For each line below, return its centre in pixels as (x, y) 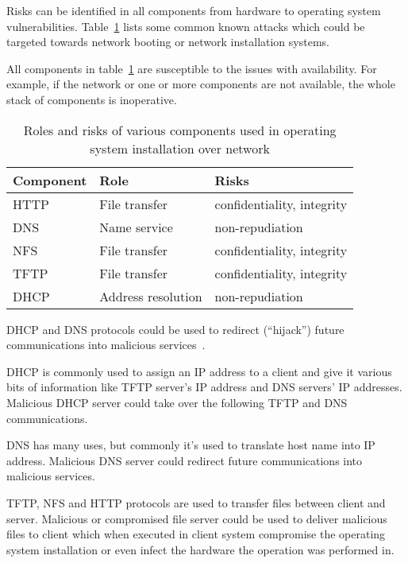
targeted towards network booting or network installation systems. (168, 42)
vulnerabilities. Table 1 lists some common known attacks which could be (186, 26)
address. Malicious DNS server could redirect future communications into (185, 460)
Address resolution (151, 296)
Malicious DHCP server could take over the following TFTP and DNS (177, 402)
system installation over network (180, 148)
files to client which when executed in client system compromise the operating (196, 534)
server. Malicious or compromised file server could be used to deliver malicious (197, 518)
